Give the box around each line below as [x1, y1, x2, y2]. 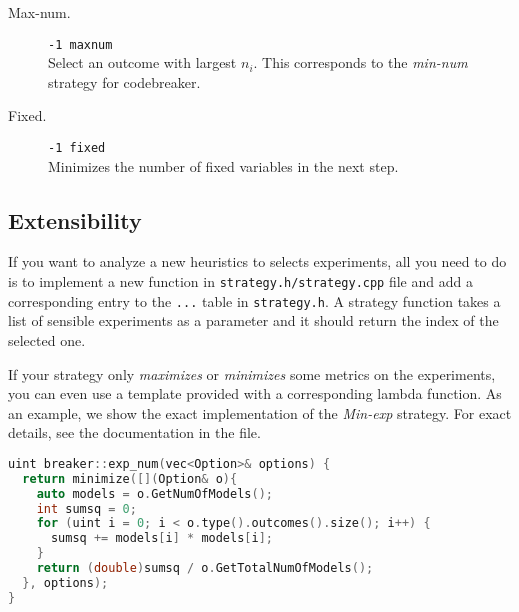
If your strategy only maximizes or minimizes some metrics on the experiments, [8, 363, 496, 384]
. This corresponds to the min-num [253, 52, 468, 73]
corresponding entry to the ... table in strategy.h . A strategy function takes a [8, 290, 501, 311]
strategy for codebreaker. [48, 71, 201, 92]
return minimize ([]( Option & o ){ [22, 471, 238, 486]
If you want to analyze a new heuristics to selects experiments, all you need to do [8, 251, 507, 272]
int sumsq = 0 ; [36, 501, 137, 516]
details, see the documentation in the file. [8, 422, 261, 443]
